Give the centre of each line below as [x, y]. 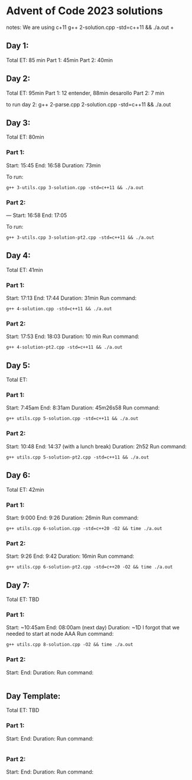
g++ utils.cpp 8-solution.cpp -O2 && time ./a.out [70, 645]
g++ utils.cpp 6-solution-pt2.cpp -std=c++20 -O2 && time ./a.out [90, 567]
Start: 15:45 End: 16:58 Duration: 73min [53, 165]
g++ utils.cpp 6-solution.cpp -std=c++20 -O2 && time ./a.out [84, 528]
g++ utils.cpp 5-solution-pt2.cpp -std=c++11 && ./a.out [78, 457]
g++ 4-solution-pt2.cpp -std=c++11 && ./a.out [64, 347]
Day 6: [18, 475]
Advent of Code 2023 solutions [85, 11]
